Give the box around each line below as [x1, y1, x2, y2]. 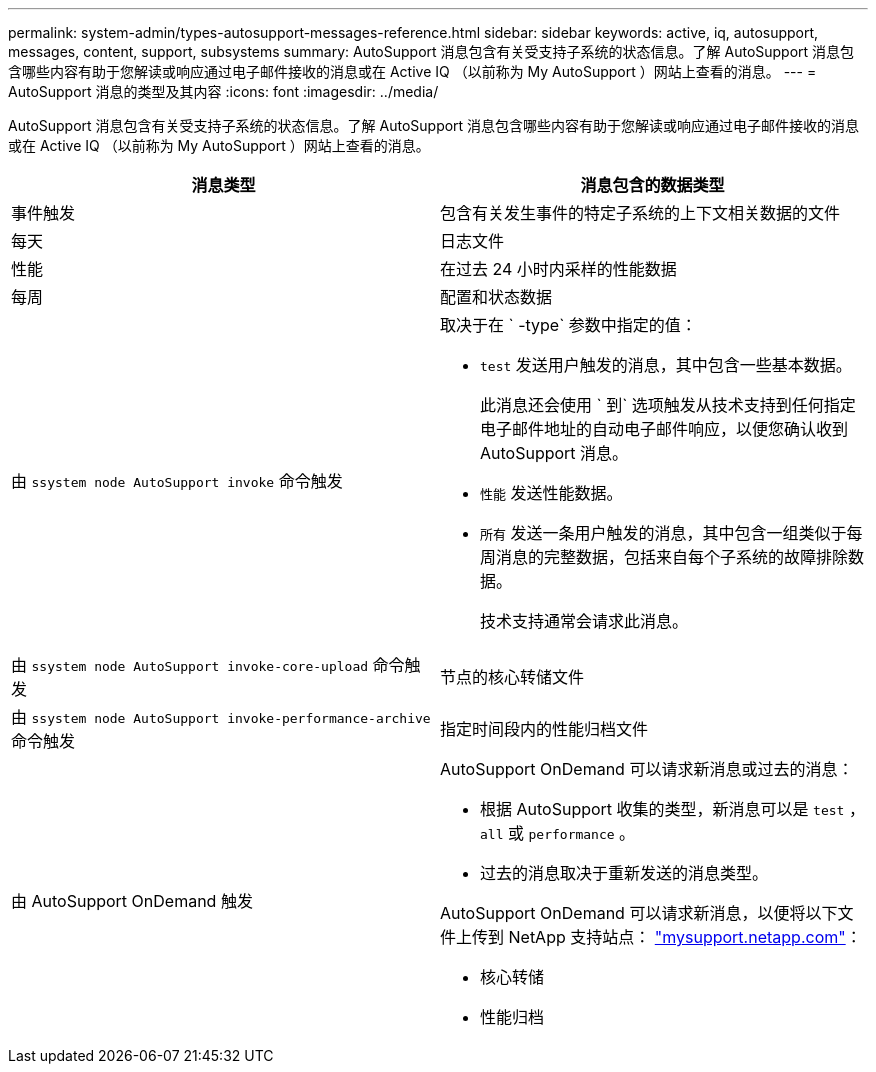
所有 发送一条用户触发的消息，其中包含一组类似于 [480, 523, 847, 543]
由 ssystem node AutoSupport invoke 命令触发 [11, 471, 343, 491]
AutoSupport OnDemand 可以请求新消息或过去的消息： [440, 759, 854, 779]
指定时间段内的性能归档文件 [440, 719, 649, 739]
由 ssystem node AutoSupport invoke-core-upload [11, 655, 369, 675]
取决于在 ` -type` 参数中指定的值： [440, 315, 697, 335]
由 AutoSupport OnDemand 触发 [11, 891, 253, 911]
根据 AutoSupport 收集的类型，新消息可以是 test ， [480, 799, 865, 819]
